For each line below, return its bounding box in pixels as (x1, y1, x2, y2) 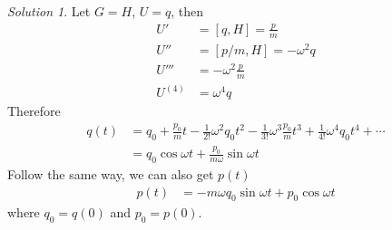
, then (171, 2, 204, 20)
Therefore (7, 101, 61, 120)
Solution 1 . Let (7, 2, 91, 20)
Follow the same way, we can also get (7, 165, 214, 184)
